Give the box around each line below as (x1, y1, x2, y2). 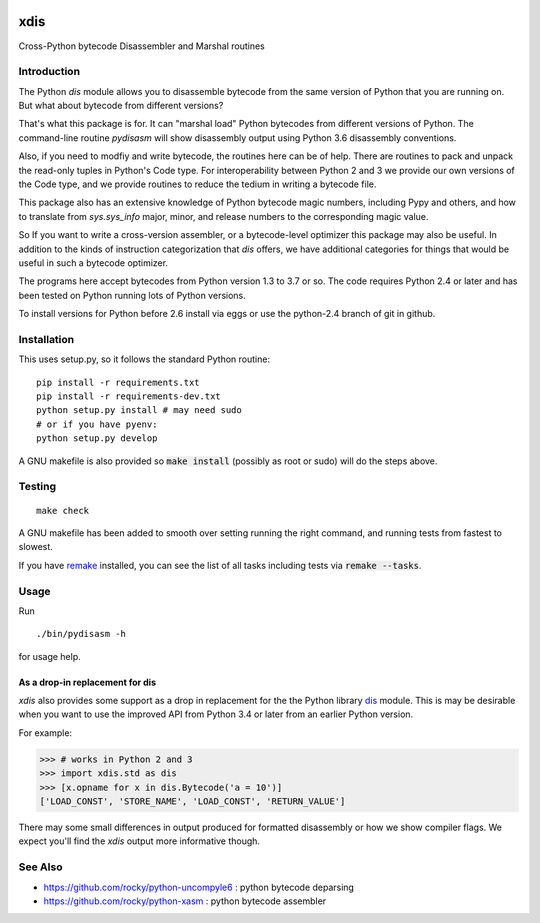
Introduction (18, 65, 80, 79)
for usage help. (18, 650, 82, 662)
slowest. (18, 541, 54, 553)
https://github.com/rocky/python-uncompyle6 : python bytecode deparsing (43, 881, 355, 893)
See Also (18, 860, 63, 874)
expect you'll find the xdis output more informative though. (18, 835, 260, 847)
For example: (18, 726, 73, 739)
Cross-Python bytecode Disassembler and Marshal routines (18, 40, 265, 52)
